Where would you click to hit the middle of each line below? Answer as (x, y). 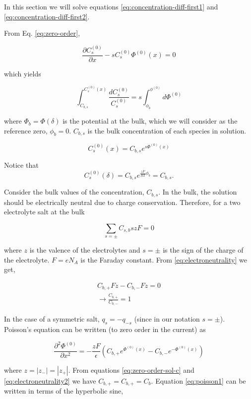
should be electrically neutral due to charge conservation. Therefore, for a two (122, 202)
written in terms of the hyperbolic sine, (64, 391)
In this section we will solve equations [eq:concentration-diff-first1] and (111, 6)
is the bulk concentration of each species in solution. (167, 130)
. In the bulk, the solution (198, 192)
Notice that (21, 165)
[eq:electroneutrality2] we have (50, 380)
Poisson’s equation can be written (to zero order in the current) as (105, 329)
